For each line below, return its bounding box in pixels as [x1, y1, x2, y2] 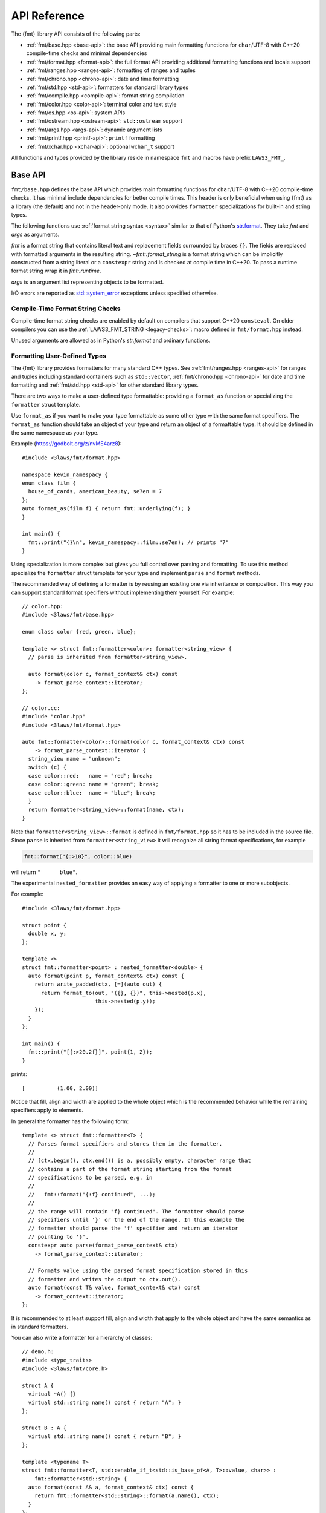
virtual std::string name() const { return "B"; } [28, 1433, 181, 1440]
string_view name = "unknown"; [28, 755, 121, 763]
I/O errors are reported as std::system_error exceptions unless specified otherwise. [11, 289, 219, 297]
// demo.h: [22, 1348, 54, 1355]
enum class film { [22, 479, 77, 487]
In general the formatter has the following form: [11, 1117, 129, 1125]
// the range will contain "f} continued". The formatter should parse [28, 1208, 245, 1215]
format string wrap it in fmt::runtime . [11, 267, 101, 275]
